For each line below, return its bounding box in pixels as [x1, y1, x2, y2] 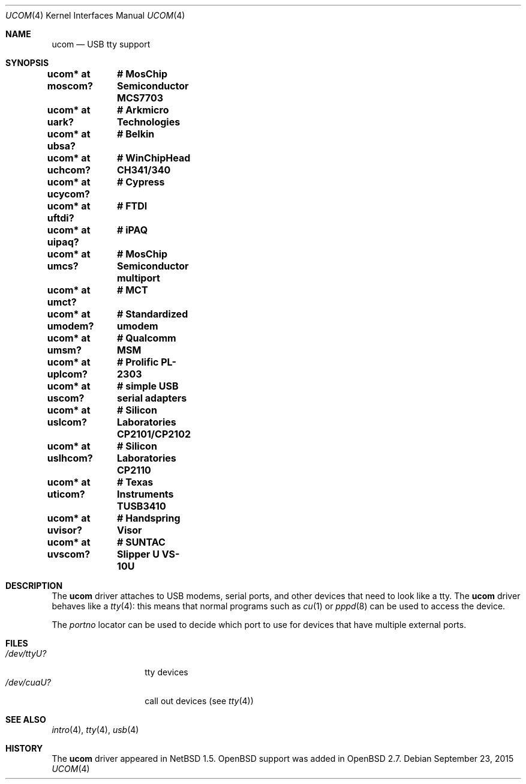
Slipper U [117, 548, 160, 560]
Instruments [117, 488, 174, 500]
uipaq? [47, 236, 79, 248]
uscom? [47, 392, 85, 404]
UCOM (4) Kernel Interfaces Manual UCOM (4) [5, 10, 185, 20]
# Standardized [117, 308, 188, 320]
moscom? [47, 80, 93, 92]
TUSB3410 [117, 500, 166, 512]
